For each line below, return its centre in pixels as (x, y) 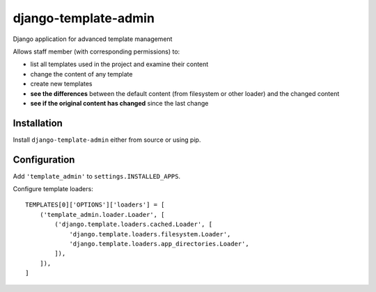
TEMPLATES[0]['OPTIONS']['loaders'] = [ (95, 205)
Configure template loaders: (53, 189)
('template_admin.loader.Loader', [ (102, 214)
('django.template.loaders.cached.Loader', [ (133, 225)
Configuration (44, 160)
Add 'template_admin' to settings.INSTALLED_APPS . (97, 176)
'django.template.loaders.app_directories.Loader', (159, 244)
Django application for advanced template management (93, 39)
